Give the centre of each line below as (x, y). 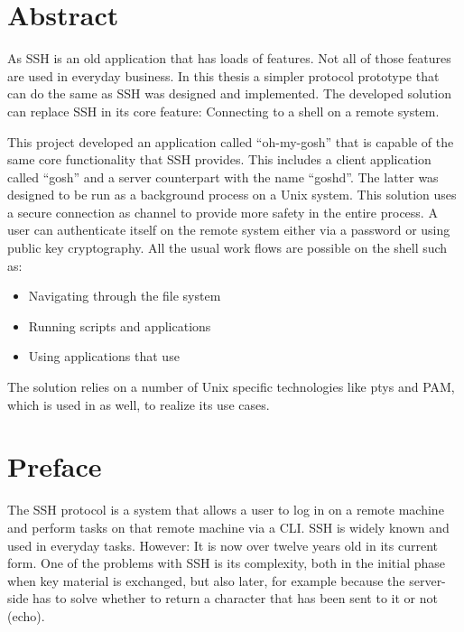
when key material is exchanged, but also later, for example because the (206, 580)
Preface (55, 466)
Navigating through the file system (125, 296)
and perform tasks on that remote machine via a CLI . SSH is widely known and (228, 527)
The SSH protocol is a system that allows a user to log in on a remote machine (226, 510)
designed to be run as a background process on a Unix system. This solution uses (232, 195)
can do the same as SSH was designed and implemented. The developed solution (229, 93)
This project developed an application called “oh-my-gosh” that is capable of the (231, 141)
